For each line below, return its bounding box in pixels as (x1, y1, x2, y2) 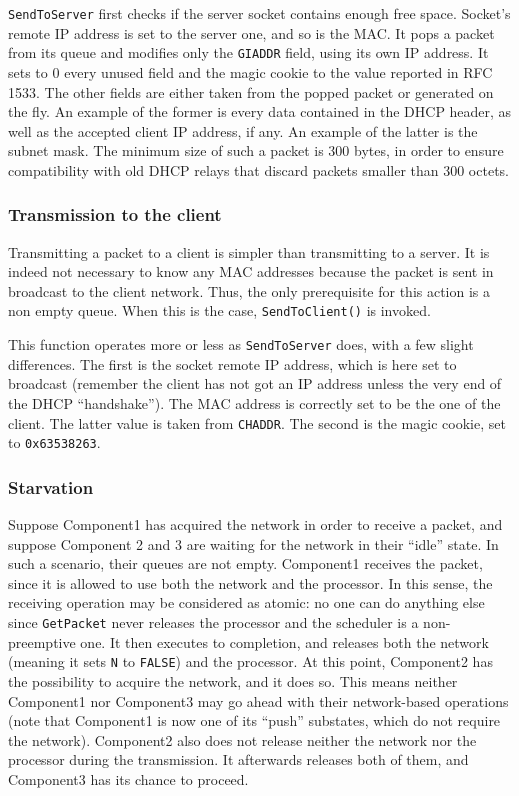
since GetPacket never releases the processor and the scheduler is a (8, 612, 419, 633)
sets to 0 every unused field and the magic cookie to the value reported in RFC (8, 61, 493, 82)
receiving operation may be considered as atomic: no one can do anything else (8, 592, 485, 613)
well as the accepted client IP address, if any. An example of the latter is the (8, 120, 478, 141)
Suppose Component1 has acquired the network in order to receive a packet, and (8, 514, 503, 535)
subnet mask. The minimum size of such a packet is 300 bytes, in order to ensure (8, 140, 504, 161)
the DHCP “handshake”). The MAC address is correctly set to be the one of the (8, 392, 501, 413)
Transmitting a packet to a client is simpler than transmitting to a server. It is (8, 241, 490, 262)
